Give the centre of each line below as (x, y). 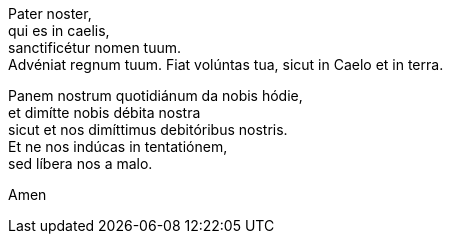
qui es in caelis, (59, 30)
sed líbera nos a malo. (80, 163)
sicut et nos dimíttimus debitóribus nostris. (148, 129)
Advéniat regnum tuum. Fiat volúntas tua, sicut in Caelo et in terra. (226, 64)
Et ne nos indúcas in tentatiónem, (118, 146)
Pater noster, (50, 13)
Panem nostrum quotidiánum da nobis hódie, (155, 95)
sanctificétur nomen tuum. (95, 47)
